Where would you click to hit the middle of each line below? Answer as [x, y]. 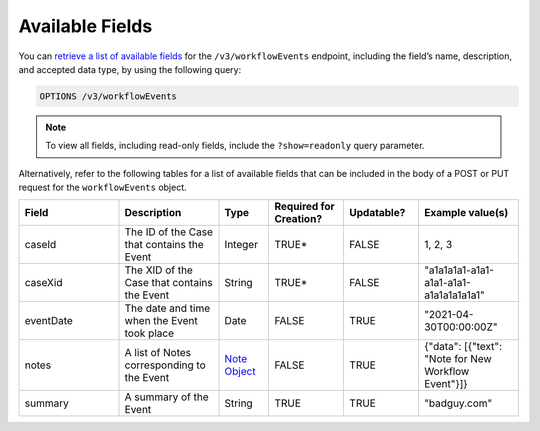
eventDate [49, 321]
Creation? [298, 219]
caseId [40, 245]
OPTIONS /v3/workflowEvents [108, 96]
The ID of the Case [169, 232]
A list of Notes [158, 353]
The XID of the [159, 270]
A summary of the [166, 397]
